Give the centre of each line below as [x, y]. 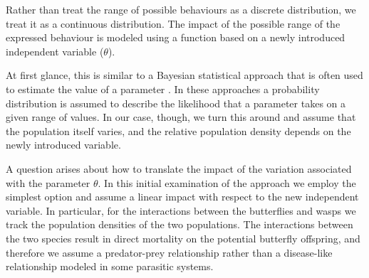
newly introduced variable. [63, 145]
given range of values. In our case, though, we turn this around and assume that [181, 117]
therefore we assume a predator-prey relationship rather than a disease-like [169, 252]
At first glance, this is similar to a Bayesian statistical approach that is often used [184, 75]
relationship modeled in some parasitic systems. [110, 266]
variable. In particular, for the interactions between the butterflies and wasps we [181, 210]
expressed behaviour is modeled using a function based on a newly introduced [176, 37]
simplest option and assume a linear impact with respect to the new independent [182, 197]
